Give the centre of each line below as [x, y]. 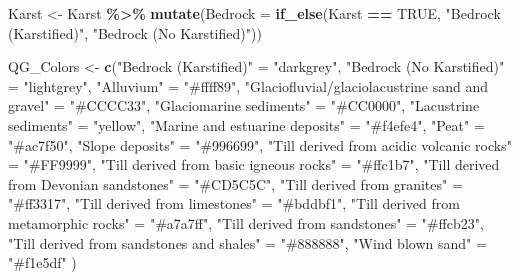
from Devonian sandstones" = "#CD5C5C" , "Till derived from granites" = [235, 183]
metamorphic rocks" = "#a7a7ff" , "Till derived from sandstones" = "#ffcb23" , [246, 222]
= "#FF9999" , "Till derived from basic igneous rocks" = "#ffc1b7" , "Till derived [254, 164]
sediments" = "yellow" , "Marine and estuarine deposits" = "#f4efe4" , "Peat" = [246, 124]
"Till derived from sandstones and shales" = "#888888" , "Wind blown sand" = [247, 242]
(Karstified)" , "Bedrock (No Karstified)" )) [135, 32]
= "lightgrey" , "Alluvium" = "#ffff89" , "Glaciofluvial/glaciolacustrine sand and [248, 85]
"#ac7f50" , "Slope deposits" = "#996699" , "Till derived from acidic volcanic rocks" [260, 144]
